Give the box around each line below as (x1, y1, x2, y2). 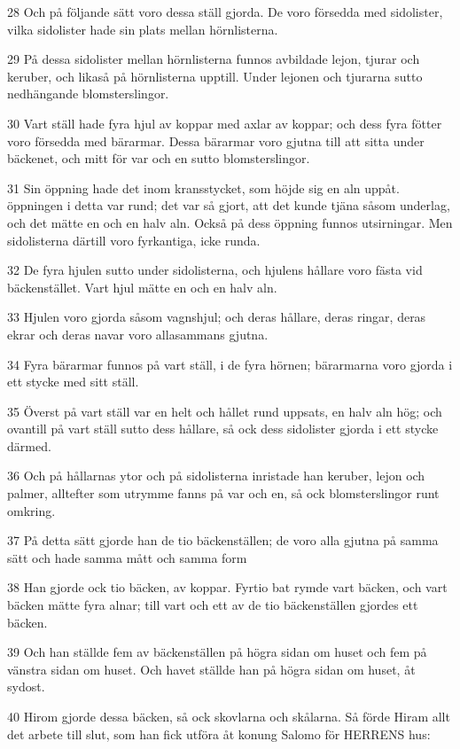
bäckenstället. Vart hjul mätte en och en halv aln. (7, 277, 277, 296)
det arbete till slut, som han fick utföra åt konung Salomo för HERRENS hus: (7, 724, 431, 743)
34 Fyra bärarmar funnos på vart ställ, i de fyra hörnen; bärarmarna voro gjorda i (7, 355, 453, 373)
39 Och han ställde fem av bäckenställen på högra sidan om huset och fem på (7, 643, 427, 661)
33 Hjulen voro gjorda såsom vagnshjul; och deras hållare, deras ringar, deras (7, 308, 426, 326)
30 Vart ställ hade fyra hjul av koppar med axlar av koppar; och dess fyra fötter (7, 113, 442, 132)
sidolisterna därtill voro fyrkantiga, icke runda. (7, 230, 261, 249)
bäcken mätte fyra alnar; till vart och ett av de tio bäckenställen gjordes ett (7, 596, 418, 614)
